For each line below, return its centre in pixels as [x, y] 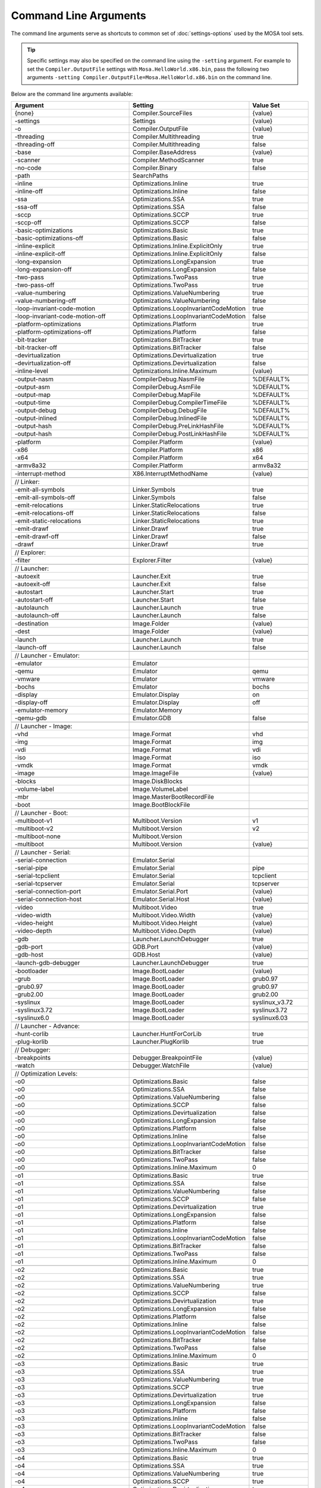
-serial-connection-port [48, 891]
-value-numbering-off [45, 301]
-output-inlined [36, 418]
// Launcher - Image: [43, 726]
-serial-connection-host [48, 899]
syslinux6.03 [270, 1018]
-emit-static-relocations [48, 521]
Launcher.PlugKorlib [161, 1042]
